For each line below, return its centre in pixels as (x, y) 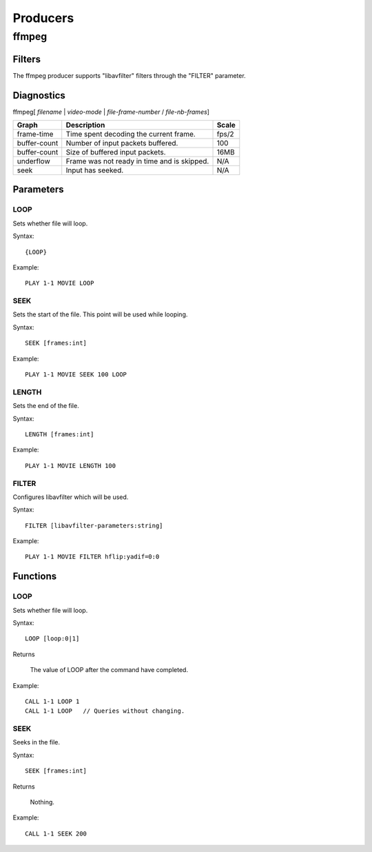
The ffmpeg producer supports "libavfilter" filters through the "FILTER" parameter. (129, 75)
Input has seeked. (95, 170)
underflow (34, 161)
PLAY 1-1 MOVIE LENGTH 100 (71, 466)
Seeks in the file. (37, 742)
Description (85, 125)
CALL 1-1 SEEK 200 (56, 833)
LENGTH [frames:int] (60, 434)
